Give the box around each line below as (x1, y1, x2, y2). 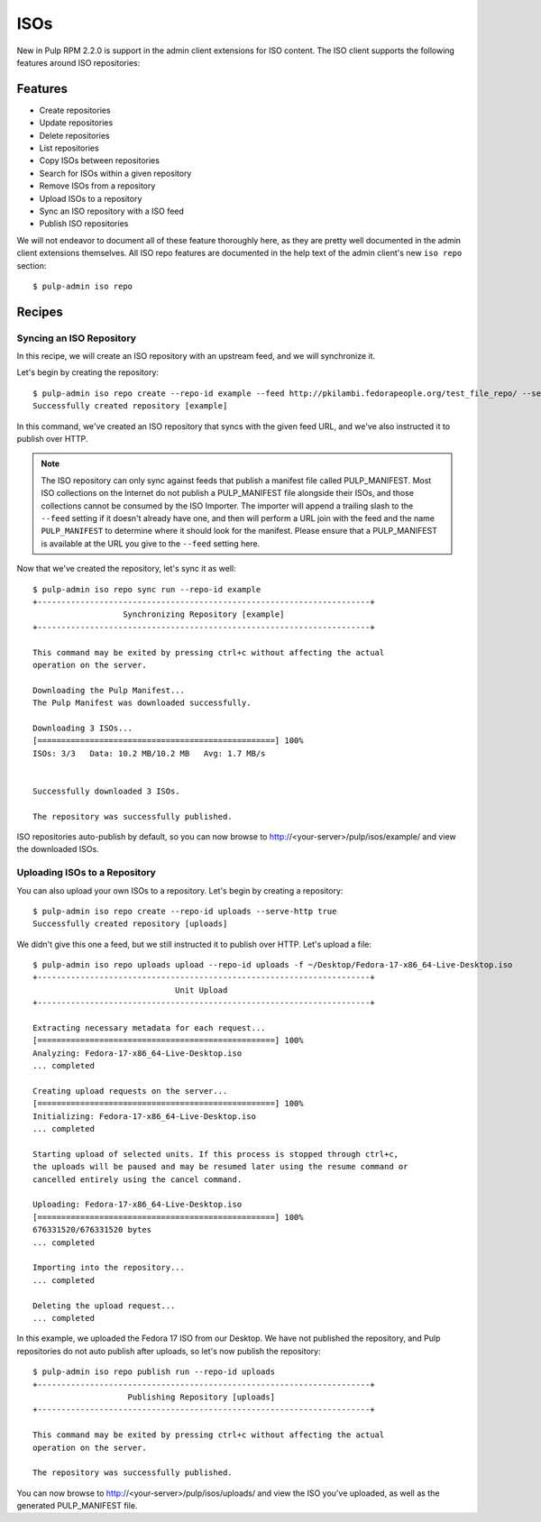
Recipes (16, 304, 63, 319)
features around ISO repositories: (16, 57, 141, 68)
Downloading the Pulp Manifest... (32, 685, 185, 695)
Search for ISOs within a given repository (39, 168, 192, 179)
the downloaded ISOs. (16, 844, 99, 855)
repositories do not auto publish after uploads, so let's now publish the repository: (16, 1345, 321, 1356)
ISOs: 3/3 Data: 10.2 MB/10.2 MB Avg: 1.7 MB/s (32, 748, 266, 758)
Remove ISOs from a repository (39, 180, 156, 191)
